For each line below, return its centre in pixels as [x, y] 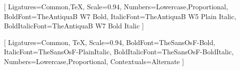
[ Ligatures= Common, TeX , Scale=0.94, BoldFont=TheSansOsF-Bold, [110, 42]
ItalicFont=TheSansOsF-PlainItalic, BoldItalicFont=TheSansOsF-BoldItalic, [119, 52]
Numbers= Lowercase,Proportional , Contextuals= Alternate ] [94, 61]
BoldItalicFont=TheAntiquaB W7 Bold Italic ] [74, 26]
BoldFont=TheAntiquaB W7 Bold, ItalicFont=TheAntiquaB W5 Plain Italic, [120, 16]
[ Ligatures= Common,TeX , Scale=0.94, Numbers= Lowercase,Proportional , [116, 6]
